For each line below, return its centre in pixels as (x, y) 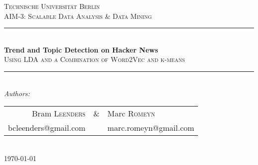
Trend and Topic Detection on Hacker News (81, 49)
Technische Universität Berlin (52, 6)
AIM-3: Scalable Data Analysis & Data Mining (78, 16)
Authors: (17, 93)
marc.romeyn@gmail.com (151, 128)
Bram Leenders (59, 113)
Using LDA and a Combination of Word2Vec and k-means (95, 59)
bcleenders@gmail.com (47, 128)
